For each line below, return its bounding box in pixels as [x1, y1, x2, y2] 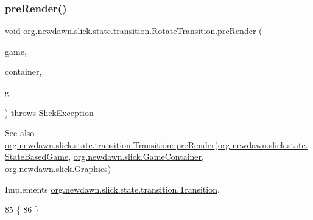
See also [5, 126, 35, 139]
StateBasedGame [5, 150, 69, 163]
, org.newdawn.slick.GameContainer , [68, 150, 204, 163]
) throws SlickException [5, 106, 94, 119]
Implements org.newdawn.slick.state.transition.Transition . [5, 182, 220, 195]
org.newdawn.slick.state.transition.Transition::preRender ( [5, 138, 218, 151]
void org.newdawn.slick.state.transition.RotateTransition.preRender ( [5, 24, 262, 37]
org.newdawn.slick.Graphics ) [5, 162, 111, 174]
